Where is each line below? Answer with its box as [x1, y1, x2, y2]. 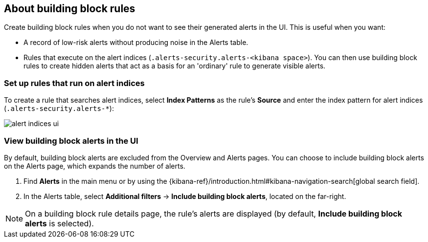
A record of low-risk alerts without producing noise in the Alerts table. [23, 38, 248, 47]
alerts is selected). [25, 218, 94, 228]
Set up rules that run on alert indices [4, 78, 145, 88]
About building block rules [4, 2, 135, 15]
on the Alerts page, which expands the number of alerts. [4, 161, 185, 170]
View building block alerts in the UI [4, 135, 138, 146]
